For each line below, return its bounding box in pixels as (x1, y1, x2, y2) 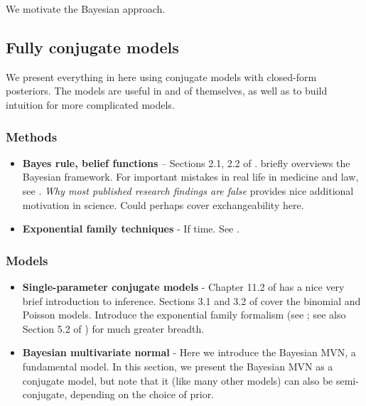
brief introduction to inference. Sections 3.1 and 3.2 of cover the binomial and (22, 293, 361, 308)
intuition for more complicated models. (6, 97, 175, 112)
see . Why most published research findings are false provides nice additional (22, 183, 354, 198)
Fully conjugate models (6, 36, 179, 58)
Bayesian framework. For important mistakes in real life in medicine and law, (22, 169, 359, 184)
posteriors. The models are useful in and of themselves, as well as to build (6, 83, 328, 98)
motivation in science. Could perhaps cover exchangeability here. (22, 197, 304, 212)
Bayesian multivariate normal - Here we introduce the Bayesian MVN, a (22, 345, 356, 360)
